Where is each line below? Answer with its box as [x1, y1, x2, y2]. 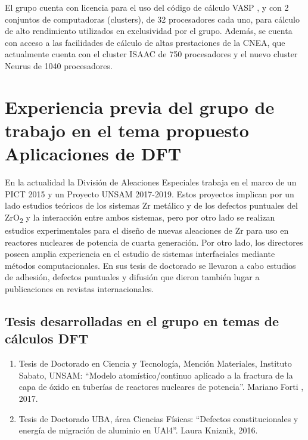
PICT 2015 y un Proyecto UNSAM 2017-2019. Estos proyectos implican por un [5, 187, 294, 200]
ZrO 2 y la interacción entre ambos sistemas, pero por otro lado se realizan [5, 210, 275, 225]
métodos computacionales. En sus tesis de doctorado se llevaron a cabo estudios [5, 259, 296, 271]
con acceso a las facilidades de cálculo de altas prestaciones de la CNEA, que [5, 36, 285, 48]
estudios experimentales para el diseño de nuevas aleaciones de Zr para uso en [5, 224, 289, 236]
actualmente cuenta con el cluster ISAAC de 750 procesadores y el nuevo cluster [5, 48, 298, 60]
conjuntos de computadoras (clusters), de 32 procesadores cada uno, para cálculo [5, 13, 300, 25]
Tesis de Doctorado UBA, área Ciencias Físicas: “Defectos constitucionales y [18, 412, 298, 424]
